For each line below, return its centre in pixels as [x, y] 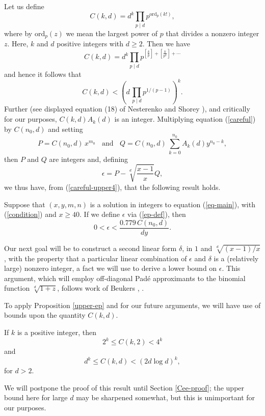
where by [18, 33]
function [17, 288]
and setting [65, 129]
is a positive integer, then [57, 332]
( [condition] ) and [30, 214]
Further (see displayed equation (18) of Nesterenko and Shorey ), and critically [127, 109]
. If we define [100, 214]
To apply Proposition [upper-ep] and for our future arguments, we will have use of [132, 305]
